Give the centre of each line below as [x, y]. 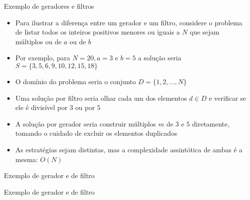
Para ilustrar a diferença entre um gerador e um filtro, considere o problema [129, 22]
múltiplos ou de [38, 41]
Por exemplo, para [43, 58]
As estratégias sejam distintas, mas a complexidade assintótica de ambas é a [129, 149]
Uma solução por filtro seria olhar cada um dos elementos [101, 98]
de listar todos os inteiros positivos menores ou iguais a [98, 32]
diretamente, [211, 123]
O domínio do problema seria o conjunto [76, 81]
